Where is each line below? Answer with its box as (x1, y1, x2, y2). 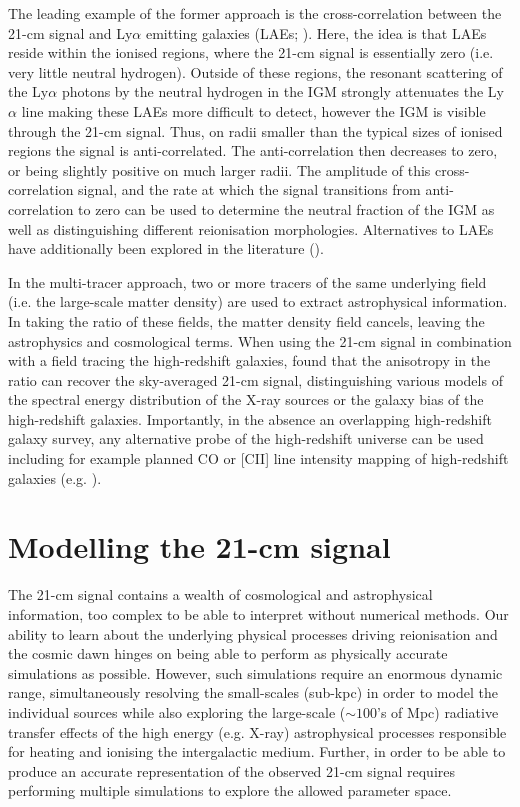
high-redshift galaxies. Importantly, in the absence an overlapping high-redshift (8, 408, 492, 429)
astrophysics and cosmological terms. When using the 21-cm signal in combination (8, 330, 512, 351)
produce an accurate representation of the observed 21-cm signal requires (8, 760, 456, 781)
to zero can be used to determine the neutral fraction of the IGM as (78, 198, 495, 219)
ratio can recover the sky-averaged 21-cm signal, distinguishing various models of (8, 369, 503, 390)
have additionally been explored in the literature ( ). (8, 238, 324, 259)
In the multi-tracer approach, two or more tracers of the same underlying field (8, 271, 487, 292)
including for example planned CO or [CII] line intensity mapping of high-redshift (8, 448, 509, 469)
